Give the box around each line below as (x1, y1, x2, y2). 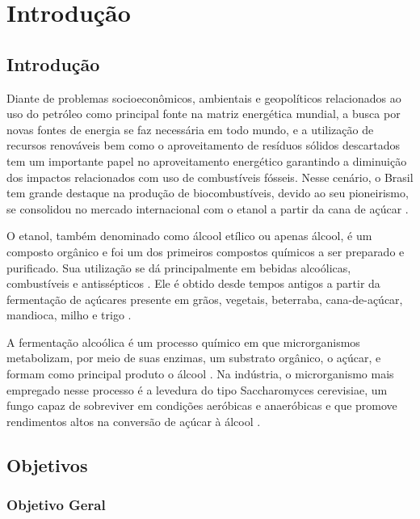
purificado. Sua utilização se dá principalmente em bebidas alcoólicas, (6, 259, 351, 276)
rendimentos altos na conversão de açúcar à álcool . (6, 412, 261, 429)
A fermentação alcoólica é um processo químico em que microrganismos (6, 333, 360, 350)
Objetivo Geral (6, 495, 106, 515)
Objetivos (6, 452, 88, 477)
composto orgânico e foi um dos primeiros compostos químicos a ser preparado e (6, 243, 405, 259)
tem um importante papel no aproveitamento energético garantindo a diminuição (6, 152, 407, 169)
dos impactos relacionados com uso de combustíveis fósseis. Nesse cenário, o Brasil (6, 168, 414, 185)
